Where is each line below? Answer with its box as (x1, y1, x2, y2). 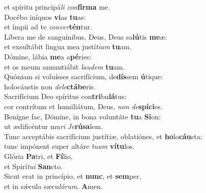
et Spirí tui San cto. (4, 160, 63, 171)
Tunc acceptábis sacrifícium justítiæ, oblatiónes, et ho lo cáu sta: (4, 131, 202, 141)
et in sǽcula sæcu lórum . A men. (4, 180, 103, 191)
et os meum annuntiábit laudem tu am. (4, 61, 125, 72)
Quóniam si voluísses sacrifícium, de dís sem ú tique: (4, 71, 163, 82)
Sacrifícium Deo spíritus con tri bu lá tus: (4, 91, 127, 102)
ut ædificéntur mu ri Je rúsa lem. (4, 121, 103, 132)
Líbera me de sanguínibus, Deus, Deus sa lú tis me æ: (4, 31, 167, 42)
